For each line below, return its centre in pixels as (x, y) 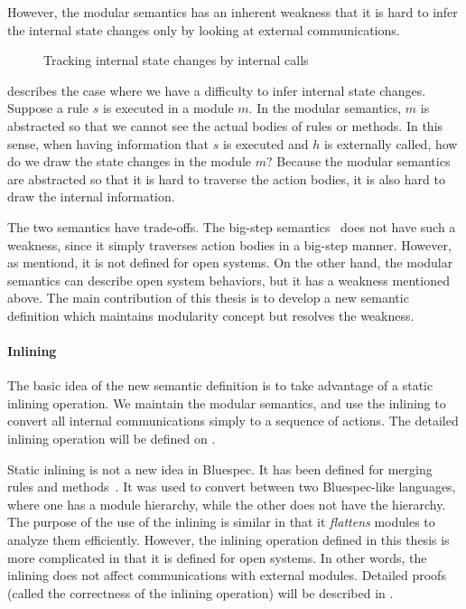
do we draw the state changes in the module (130, 161)
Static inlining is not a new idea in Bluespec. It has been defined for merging (220, 468)
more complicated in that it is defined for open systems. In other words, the (217, 557)
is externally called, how (391, 143)
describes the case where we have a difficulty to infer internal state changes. (217, 90)
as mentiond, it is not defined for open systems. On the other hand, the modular (230, 262)
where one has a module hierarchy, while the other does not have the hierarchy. (227, 504)
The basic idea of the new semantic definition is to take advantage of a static (220, 385)
